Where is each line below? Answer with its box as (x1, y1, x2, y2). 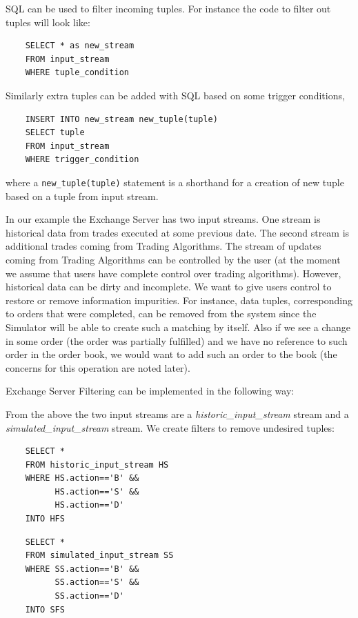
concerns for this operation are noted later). (6, 360, 190, 375)
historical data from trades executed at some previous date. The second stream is (6, 225, 350, 239)
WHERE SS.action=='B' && (25, 564, 139, 574)
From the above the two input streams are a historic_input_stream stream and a (6, 406, 349, 421)
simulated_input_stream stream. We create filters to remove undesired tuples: (6, 420, 335, 435)
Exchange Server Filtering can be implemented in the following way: (6, 383, 295, 398)
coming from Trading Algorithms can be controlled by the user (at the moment (6, 252, 341, 266)
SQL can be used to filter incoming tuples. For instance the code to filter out (6, 1, 331, 15)
